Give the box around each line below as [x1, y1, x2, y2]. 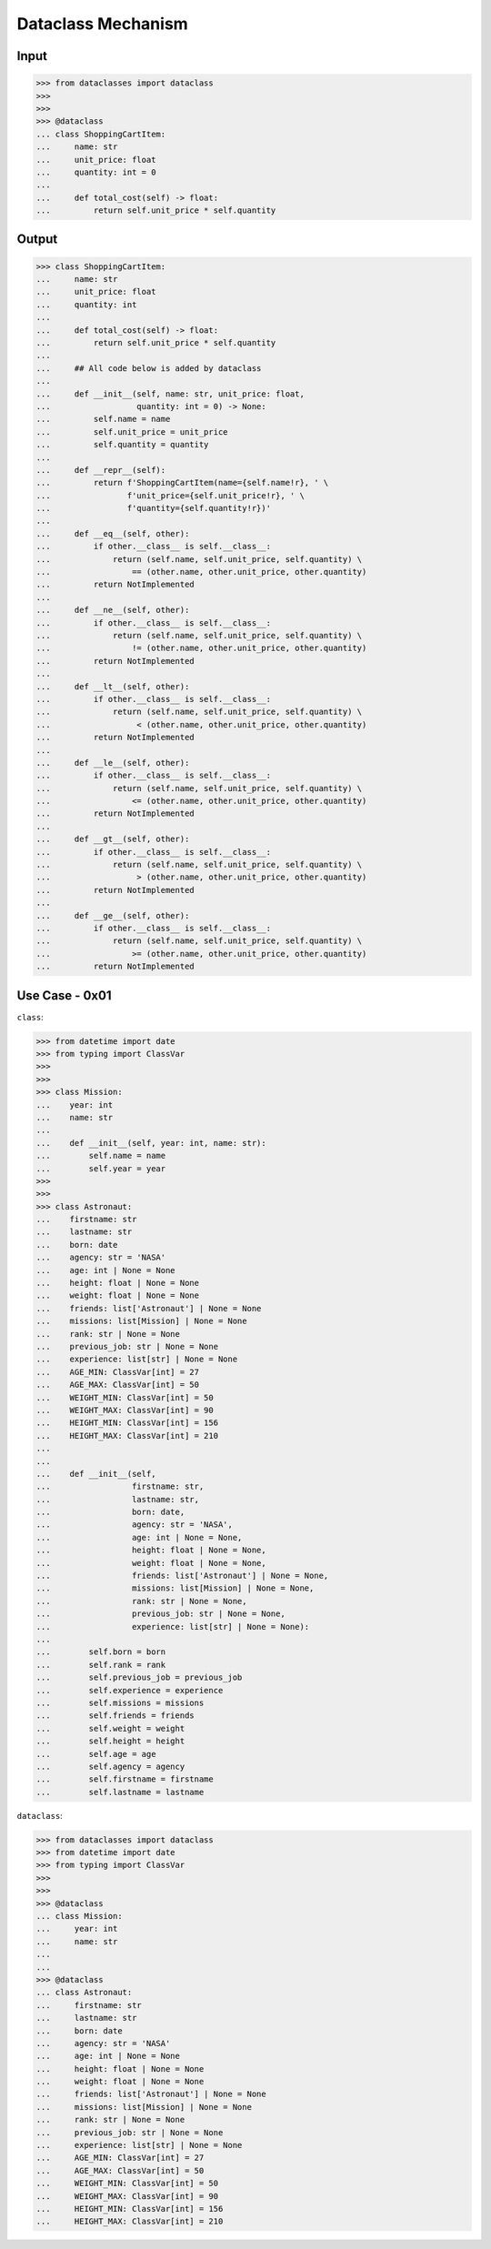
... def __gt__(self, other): [35, 834, 190, 845]
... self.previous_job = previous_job [35, 1672, 243, 1682]
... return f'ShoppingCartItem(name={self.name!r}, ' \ [35, 477, 329, 488]
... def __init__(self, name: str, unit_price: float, [35, 388, 305, 399]
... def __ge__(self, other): [35, 910, 190, 920]
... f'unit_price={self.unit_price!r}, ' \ [35, 490, 305, 500]
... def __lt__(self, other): [35, 681, 190, 691]
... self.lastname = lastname [35, 1787, 205, 1797]
